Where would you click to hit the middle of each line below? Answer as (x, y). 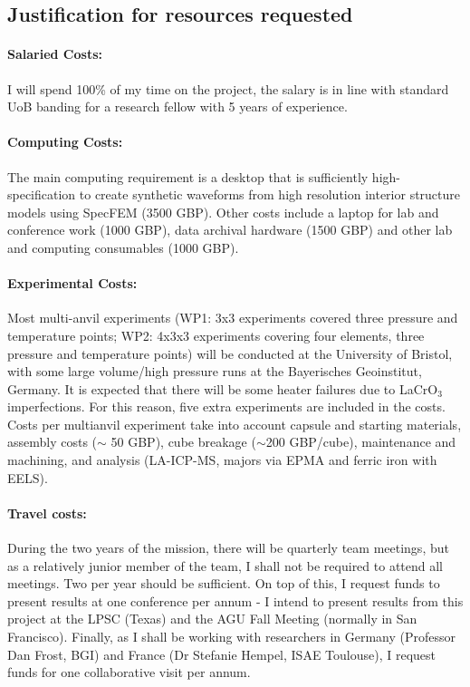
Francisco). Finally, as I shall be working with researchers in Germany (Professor (232, 637)
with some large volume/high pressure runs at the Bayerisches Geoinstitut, (215, 371)
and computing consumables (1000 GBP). (123, 247)
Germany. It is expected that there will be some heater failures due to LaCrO (223, 388)
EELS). (28, 477)
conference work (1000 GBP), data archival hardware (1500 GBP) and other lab (230, 230)
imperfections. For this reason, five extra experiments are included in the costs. (226, 406)
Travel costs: (47, 513)
